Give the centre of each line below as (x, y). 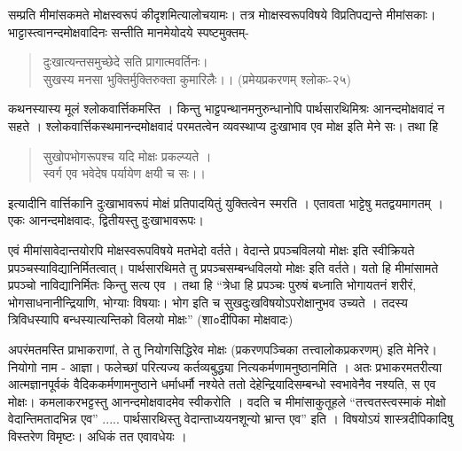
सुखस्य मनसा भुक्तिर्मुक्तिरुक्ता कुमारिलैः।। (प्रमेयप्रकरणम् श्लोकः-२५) (197, 78)
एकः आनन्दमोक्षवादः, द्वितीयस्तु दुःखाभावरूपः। (106, 220)
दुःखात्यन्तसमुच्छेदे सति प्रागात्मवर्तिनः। (125, 62)
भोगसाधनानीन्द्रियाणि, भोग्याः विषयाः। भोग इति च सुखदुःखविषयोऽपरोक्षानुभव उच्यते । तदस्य (208, 302)
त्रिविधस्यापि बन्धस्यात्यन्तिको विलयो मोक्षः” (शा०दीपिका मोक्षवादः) (151, 319)
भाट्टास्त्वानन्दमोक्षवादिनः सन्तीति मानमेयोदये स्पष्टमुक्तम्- (129, 31)
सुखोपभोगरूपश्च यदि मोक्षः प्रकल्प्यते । (127, 156)
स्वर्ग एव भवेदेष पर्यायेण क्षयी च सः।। (124, 173)
